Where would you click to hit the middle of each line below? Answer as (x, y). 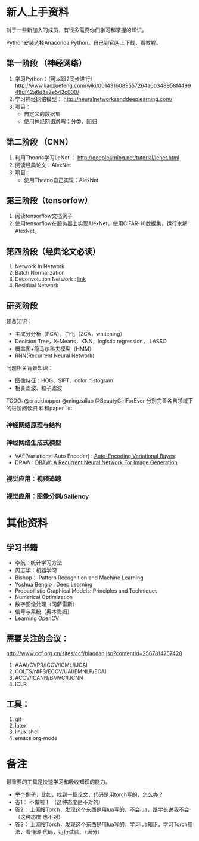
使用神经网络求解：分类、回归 (60, 121)
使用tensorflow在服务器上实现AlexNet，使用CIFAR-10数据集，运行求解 (101, 223)
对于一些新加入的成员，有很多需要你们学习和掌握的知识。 (77, 30)
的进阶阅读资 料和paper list (39, 408)
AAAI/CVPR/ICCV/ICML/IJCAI (51, 665)
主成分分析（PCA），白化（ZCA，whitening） (70, 334)
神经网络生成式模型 (34, 443)
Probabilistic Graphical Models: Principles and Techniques (86, 591)
